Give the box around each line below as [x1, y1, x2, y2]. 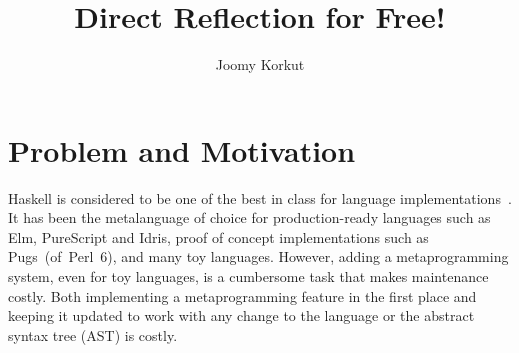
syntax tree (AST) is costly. [8, 324, 178, 345]
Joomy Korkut [215, 54, 305, 75]
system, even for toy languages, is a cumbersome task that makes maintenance [8, 266, 489, 287]
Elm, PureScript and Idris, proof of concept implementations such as [8, 226, 429, 247]
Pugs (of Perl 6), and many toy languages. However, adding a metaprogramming [8, 246, 509, 267]
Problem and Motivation [8, 129, 356, 170]
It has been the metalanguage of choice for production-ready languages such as [8, 207, 491, 228]
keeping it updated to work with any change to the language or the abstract [8, 305, 475, 326]
